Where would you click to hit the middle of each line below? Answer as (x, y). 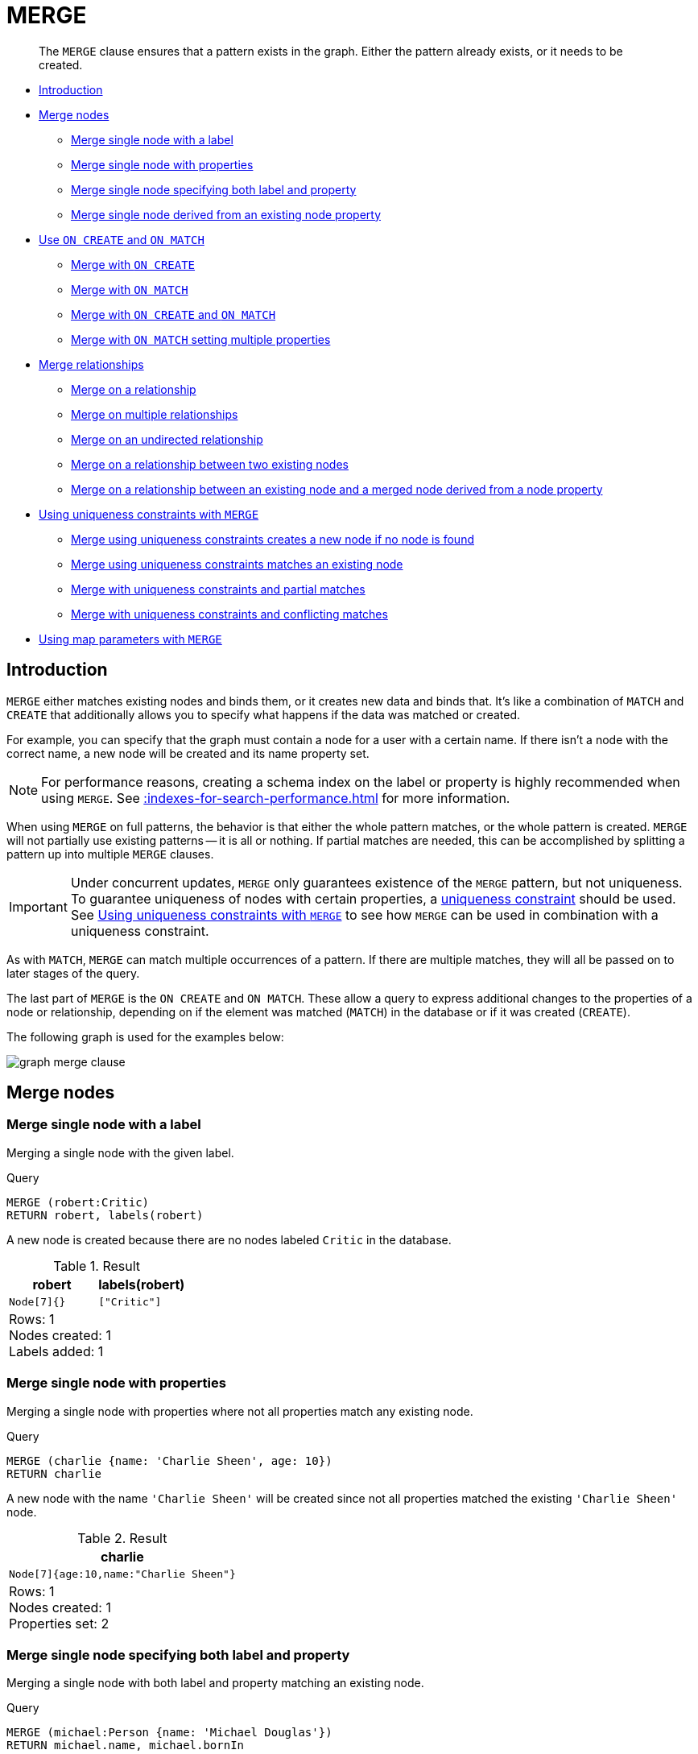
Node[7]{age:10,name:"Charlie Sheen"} (122, 1574)
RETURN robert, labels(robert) (105, 1215)
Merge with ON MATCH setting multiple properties (201, 339)
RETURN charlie (54, 1473)
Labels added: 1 (56, 1351)
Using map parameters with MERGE (130, 639)
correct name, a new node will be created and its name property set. (188, 753)
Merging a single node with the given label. (120, 1152)
